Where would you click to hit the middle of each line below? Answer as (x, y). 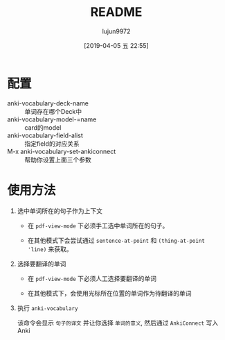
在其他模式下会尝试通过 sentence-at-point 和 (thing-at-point (116, 240)
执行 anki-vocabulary (47, 308)
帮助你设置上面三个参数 (58, 160)
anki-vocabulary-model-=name (52, 119)
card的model (43, 127)
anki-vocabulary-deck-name (48, 103)
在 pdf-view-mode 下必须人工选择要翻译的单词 (92, 278)
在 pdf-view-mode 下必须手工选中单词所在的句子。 (98, 226)
